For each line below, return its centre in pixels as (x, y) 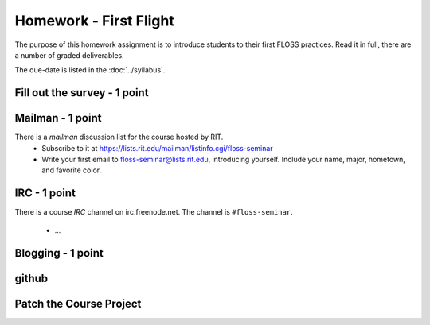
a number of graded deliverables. (69, 55)
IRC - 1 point (45, 193)
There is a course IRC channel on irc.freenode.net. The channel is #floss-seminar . (154, 212)
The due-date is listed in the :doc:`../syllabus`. (90, 70)
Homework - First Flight (94, 21)
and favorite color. (72, 170)
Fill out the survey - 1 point (82, 93)
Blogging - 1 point (59, 253)
